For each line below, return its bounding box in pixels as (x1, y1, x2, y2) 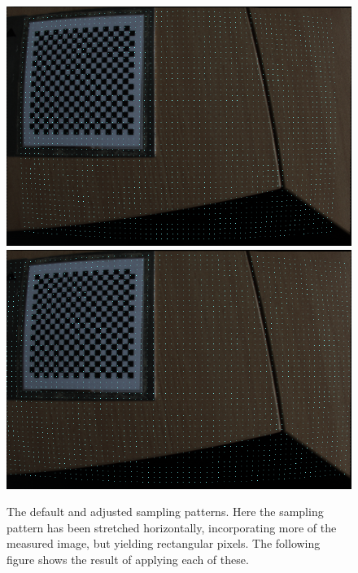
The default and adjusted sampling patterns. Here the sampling (7, 503, 324, 520)
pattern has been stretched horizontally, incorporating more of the (7, 518, 337, 536)
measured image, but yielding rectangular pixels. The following (7, 535, 321, 552)
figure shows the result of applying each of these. (7, 550, 249, 567)
